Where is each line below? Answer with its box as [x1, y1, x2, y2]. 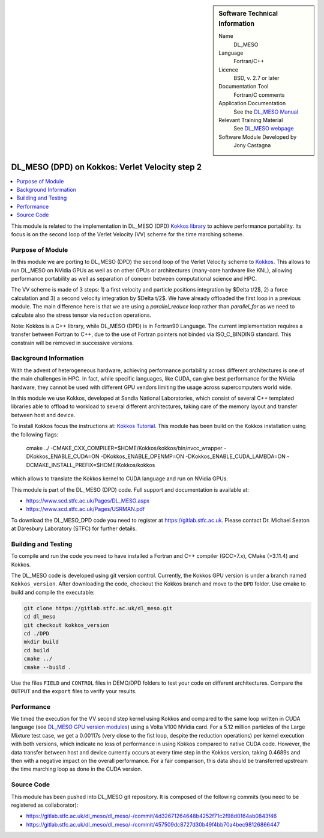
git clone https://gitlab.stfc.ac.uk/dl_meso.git [23, 605, 173, 611]
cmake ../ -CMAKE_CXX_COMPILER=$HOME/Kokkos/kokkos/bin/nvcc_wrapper [26, 444, 223, 451]
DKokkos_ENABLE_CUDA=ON [26, 453, 100, 460]
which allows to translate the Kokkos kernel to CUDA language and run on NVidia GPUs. [11, 475, 228, 482]
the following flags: [11, 430, 59, 438]
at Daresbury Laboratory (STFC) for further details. [11, 525, 137, 532]
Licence [218, 66, 238, 73]
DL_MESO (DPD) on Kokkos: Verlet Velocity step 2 [11, 162, 202, 172]
